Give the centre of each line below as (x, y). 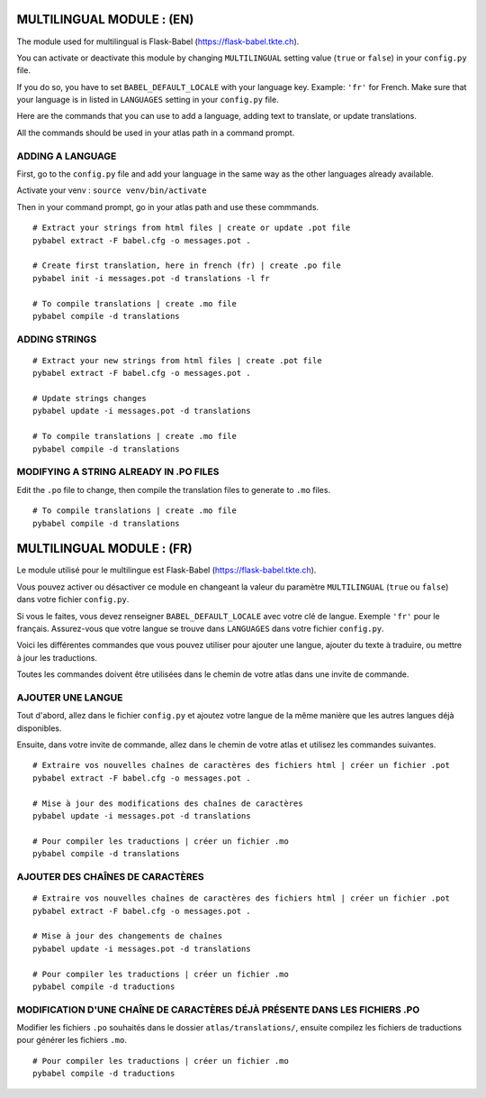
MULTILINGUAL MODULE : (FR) (104, 549)
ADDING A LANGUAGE (67, 156)
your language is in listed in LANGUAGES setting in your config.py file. (148, 100)
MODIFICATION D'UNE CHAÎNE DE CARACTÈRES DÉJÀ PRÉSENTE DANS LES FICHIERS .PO (218, 1010)
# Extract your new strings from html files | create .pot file (178, 360)
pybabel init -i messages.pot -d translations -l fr (151, 278)
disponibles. (39, 728)
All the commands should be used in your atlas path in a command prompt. (156, 133)
